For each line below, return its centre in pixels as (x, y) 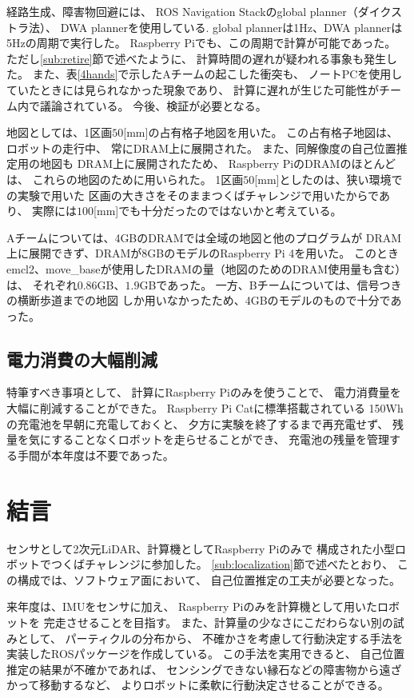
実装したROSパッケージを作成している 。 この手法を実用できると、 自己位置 (206, 654)
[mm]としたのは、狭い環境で (328, 179)
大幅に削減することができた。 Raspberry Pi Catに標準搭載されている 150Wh (205, 408)
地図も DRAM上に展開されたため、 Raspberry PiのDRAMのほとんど (218, 164)
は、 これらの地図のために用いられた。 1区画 (125, 179)
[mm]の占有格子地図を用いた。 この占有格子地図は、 (261, 132)
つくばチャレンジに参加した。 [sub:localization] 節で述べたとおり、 (222, 564)
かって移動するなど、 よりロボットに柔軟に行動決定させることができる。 (198, 685)
